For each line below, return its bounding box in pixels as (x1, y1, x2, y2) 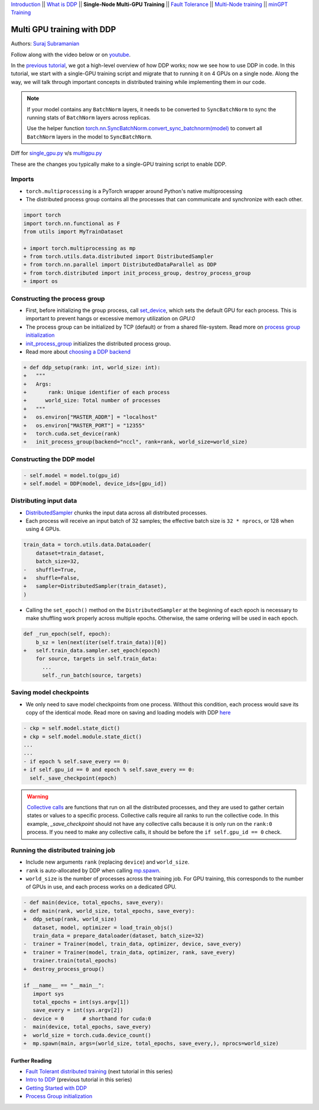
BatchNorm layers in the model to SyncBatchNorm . (27, 133, 152, 140)
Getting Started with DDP (25, 1084, 87, 1092)
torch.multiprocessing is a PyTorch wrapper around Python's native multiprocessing (25, 187, 243, 195)
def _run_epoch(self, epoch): (23, 630, 111, 638)
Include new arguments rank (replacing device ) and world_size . (25, 858, 190, 866)
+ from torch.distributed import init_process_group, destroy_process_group (23, 269, 251, 276)
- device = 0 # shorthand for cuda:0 (23, 1015, 152, 1022)
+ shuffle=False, (23, 575, 80, 581)
